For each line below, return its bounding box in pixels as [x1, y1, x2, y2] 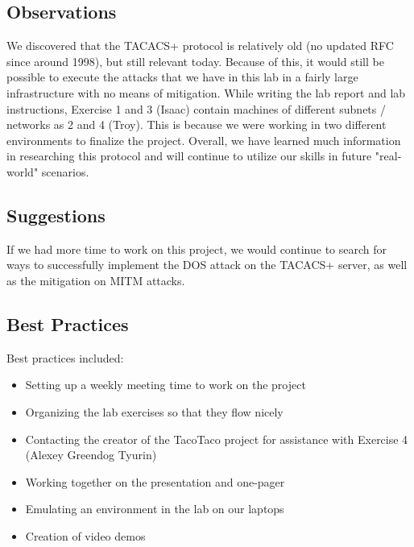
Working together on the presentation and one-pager [25, 473, 285, 490]
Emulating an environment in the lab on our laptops [25, 500, 284, 517]
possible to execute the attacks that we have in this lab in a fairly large [6, 68, 358, 85]
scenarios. [41, 163, 89, 180]
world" [6, 163, 39, 180]
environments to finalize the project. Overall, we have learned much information [6, 131, 401, 148]
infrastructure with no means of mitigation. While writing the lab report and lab [6, 84, 406, 101]
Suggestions [6, 202, 106, 227]
